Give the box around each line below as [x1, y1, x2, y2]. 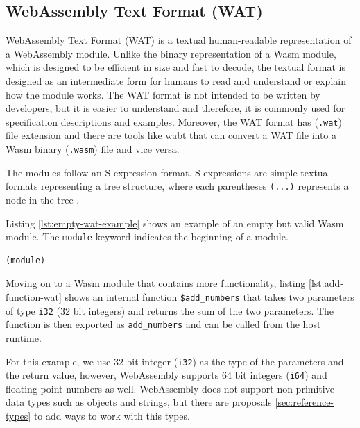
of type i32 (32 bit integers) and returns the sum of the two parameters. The [6, 303, 334, 318]
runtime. [6, 330, 42, 345]
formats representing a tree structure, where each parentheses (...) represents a [6, 179, 349, 193]
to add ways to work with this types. [33, 409, 190, 423]
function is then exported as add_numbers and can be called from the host [6, 317, 321, 331]
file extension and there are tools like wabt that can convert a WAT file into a [6, 128, 337, 142]
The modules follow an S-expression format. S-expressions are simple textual [6, 165, 331, 179]
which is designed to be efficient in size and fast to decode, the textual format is [6, 60, 345, 74]
